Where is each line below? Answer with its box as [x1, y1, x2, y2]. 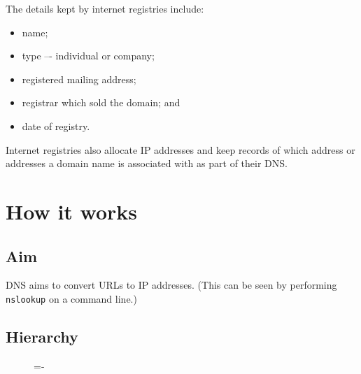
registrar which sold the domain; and [22, 95, 180, 110]
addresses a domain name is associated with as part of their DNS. [6, 156, 288, 171]
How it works [6, 196, 138, 225]
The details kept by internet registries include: [6, 1, 204, 15]
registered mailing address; [22, 71, 136, 86]
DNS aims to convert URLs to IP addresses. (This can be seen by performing [6, 278, 337, 292]
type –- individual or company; [22, 48, 155, 63]
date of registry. [22, 118, 90, 133]
